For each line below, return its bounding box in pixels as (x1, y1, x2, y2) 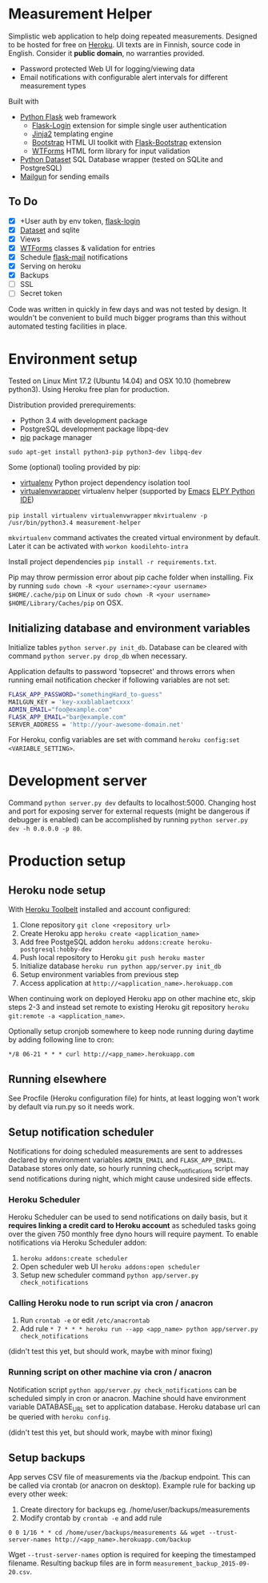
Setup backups (8, 1451, 86, 1464)
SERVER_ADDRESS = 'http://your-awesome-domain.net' (8, 721, 184, 729)
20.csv (8, 1569, 30, 1577)
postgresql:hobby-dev (19, 946, 92, 954)
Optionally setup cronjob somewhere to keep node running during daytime (8, 1027, 254, 1036)
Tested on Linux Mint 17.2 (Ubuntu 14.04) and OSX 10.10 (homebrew (8, 376, 231, 386)
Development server (8, 771, 147, 789)
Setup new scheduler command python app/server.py (19, 1270, 199, 1280)
